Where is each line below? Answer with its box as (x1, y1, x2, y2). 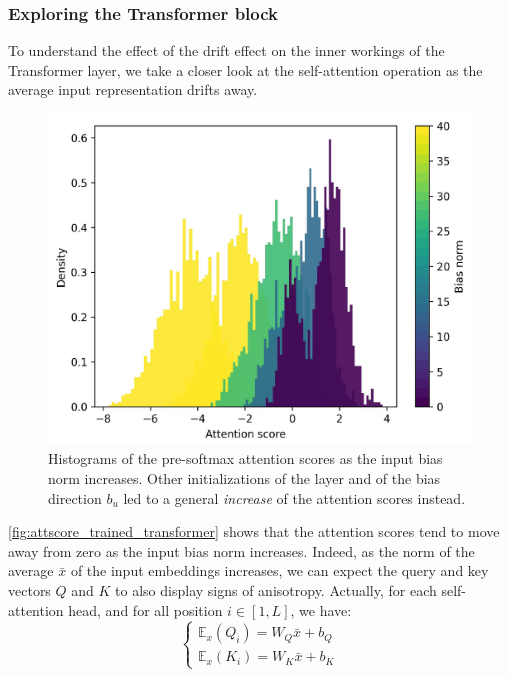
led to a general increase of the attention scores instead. (123, 487, 466, 508)
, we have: (290, 599, 352, 620)
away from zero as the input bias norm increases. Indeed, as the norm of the (8, 540, 475, 561)
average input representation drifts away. (8, 79, 258, 100)
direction (48, 487, 102, 508)
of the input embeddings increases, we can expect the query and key (70, 560, 489, 581)
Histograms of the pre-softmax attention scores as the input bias (48, 448, 443, 469)
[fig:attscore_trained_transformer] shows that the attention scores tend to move (8, 521, 500, 542)
